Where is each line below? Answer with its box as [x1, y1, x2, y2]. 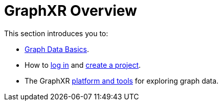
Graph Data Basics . [25, 44, 90, 54]
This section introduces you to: [4, 29, 108, 38]
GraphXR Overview [4, 2, 137, 19]
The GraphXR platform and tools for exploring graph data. [25, 76, 219, 85]
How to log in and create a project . [25, 60, 141, 69]
